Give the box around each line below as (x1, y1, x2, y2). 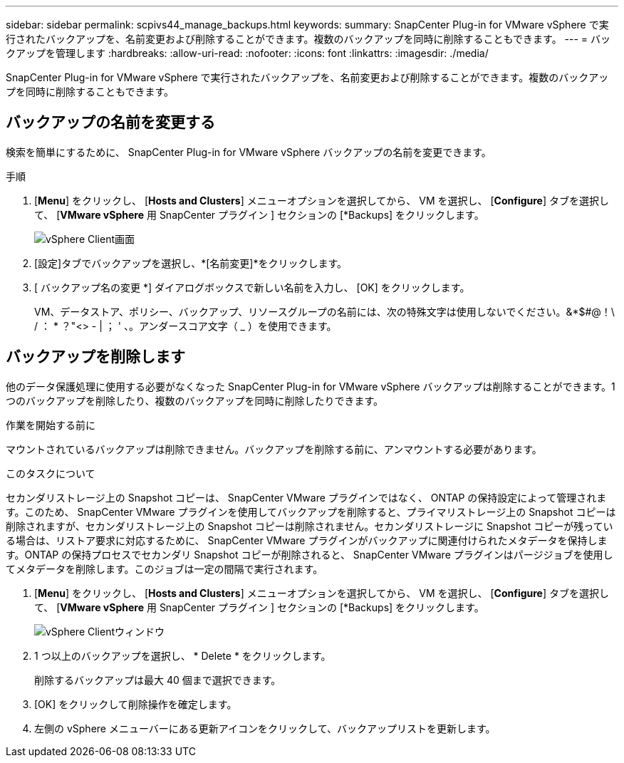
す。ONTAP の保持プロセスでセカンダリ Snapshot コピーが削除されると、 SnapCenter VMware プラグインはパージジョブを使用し (6, 548, 613, 561)
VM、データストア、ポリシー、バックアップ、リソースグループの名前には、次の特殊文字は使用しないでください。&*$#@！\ (34, 305, 615, 318)
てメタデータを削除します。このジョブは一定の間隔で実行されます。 (6, 562, 323, 575)
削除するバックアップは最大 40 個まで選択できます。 (34, 673, 281, 686)
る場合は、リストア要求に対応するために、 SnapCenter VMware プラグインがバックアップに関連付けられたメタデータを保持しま (6, 534, 608, 546)
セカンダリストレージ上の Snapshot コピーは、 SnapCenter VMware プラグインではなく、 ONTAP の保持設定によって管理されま (6, 491, 607, 504)
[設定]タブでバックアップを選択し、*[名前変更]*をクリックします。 (34, 256, 348, 269)
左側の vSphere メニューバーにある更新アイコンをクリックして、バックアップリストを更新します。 (34, 722, 496, 735)
